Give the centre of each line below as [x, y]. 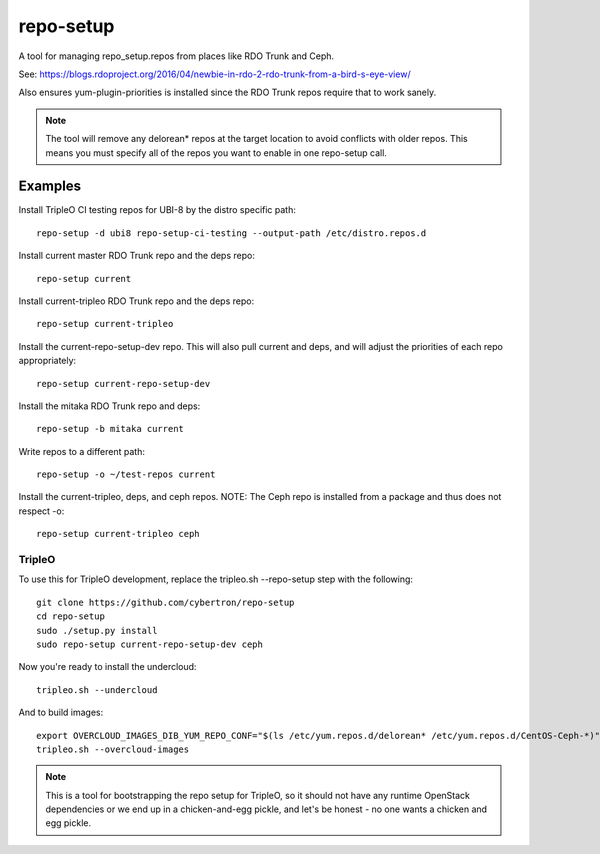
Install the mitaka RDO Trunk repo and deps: [109, 406]
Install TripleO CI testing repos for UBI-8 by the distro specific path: [157, 210]
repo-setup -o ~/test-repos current [126, 474]
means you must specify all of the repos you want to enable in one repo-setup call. [216, 152]
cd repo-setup [70, 616]
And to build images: [61, 712]
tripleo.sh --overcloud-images [113, 749]
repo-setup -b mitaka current [110, 429]
